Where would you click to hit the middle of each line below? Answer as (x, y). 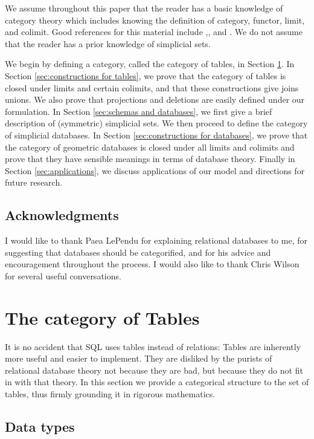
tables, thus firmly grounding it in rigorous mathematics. (110, 393)
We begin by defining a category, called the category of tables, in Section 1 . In (150, 64)
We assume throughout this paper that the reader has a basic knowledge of (144, 8)
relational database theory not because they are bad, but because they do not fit (154, 370)
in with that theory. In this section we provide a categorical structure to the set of (157, 382)
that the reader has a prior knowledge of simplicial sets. (108, 43)
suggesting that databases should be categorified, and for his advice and (138, 252)
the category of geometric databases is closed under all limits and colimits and (150, 147)
